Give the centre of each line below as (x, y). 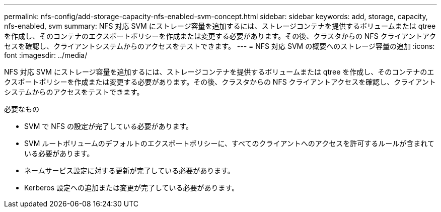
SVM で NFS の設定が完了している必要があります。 (109, 126)
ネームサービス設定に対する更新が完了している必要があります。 (129, 170)
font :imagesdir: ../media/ (46, 55)
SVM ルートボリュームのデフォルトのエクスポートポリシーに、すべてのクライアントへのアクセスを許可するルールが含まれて (229, 143)
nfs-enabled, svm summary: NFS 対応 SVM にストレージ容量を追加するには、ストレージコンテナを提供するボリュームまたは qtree (220, 26)
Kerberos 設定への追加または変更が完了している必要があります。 (132, 188)
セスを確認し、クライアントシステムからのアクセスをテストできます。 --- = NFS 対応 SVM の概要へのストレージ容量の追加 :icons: (219, 46)
